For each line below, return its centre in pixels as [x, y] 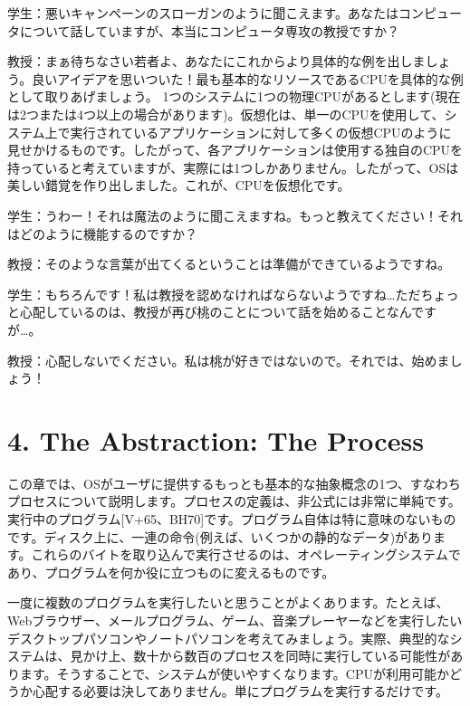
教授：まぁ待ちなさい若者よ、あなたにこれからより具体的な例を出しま [216, 61]
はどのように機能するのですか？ [102, 233]
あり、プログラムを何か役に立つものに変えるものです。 [171, 572]
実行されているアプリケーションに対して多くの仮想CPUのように [261, 132]
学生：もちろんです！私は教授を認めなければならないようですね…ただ [214, 294]
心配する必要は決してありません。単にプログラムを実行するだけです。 [240, 691]
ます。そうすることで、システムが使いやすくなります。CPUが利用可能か [234, 673]
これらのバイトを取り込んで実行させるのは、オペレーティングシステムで [246, 554]
